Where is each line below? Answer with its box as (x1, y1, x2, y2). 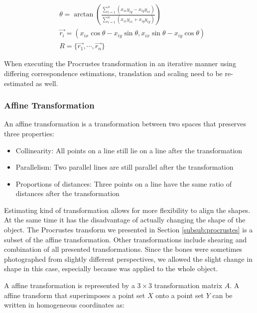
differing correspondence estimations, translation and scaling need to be (4, 68, 223, 78)
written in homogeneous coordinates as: (4, 300, 125, 310)
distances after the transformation (15, 188, 120, 199)
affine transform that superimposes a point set (4, 290, 145, 300)
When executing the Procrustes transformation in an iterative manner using (4, 58, 236, 69)
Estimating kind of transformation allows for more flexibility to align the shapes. (4, 205, 251, 215)
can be (212, 290, 233, 300)
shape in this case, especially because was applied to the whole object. (4, 263, 218, 274)
